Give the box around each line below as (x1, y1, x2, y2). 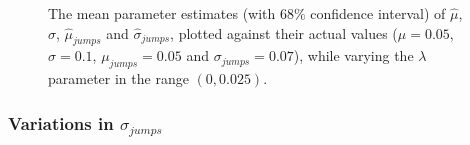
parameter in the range (48, 68, 189, 89)
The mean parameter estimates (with (48, 3, 276, 23)
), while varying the (293, 45, 414, 66)
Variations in (8, 110, 114, 135)
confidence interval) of (310, 3, 446, 23)
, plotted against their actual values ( (170, 22, 398, 43)
